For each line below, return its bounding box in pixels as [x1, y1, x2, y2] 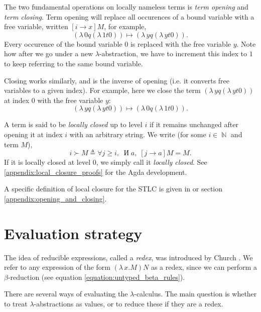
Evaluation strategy [4, 223, 143, 243]
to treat [4, 298, 28, 308]
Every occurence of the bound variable [4, 38, 122, 49]
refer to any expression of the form [4, 262, 110, 272]
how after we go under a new [4, 48, 93, 59]
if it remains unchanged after [149, 119, 238, 130]
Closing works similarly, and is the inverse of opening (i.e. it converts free [4, 75, 230, 85]
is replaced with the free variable [130, 38, 231, 49]
